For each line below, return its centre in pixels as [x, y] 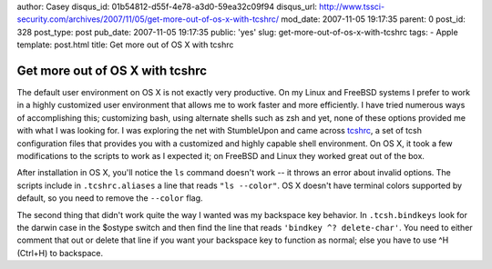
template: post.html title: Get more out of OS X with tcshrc [125, 45]
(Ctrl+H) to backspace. [60, 253]
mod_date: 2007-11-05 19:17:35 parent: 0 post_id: [373, 19]
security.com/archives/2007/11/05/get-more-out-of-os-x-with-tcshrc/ [148, 19]
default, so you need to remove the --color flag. [110, 198]
